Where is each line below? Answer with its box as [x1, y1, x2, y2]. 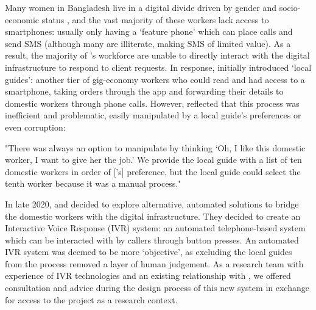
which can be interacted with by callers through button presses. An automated [5, 233, 299, 246]
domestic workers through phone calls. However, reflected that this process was [5, 96, 300, 109]
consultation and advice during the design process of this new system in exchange [5, 281, 309, 294]
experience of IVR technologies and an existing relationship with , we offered [5, 269, 291, 282]
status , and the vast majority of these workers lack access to [41, 13, 269, 26]
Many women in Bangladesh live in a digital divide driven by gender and [5, 1, 277, 13]
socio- [279, 1, 301, 13]
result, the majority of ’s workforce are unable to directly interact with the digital [5, 49, 310, 62]
